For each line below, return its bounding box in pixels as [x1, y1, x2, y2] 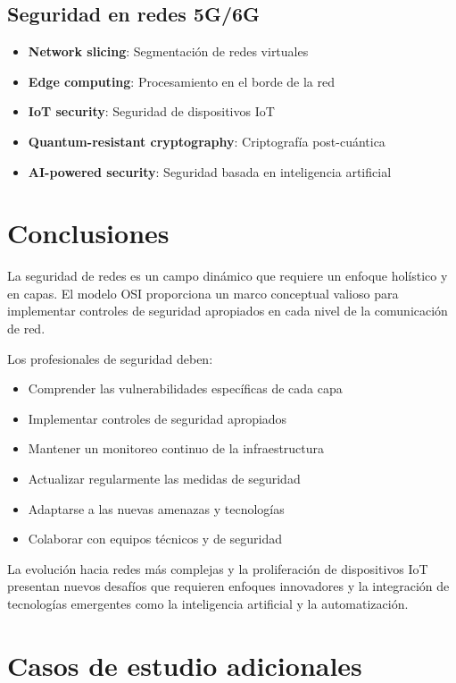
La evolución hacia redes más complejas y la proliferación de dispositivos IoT [7, 559, 428, 578]
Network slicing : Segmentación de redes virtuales [28, 42, 309, 61]
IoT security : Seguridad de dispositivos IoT [28, 102, 275, 121]
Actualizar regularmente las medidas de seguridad [28, 469, 301, 488]
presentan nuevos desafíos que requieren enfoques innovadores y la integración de [7, 577, 450, 595]
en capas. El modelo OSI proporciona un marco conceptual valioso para [7, 283, 399, 302]
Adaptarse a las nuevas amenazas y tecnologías [28, 499, 285, 518]
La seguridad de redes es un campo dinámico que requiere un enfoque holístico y [7, 266, 448, 285]
